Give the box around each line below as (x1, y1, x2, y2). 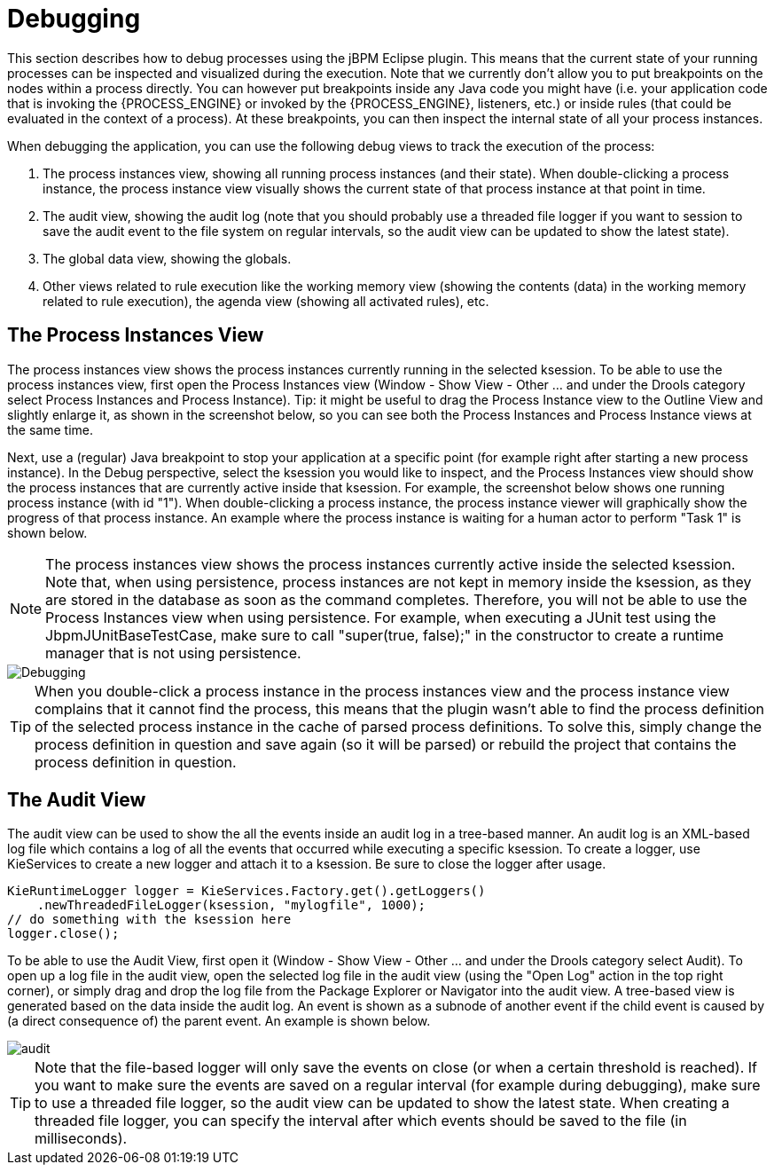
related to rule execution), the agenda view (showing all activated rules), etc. (43, 293, 489, 309)
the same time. (7, 421, 94, 437)
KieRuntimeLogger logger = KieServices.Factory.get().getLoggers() (7, 884, 486, 899)
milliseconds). (35, 1129, 128, 1148)
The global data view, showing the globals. (43, 250, 292, 266)
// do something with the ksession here (7, 912, 292, 927)
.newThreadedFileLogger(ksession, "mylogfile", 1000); (36, 898, 426, 913)
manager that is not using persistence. (45, 643, 301, 662)
